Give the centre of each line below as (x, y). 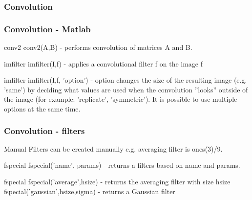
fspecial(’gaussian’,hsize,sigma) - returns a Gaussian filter (90, 191)
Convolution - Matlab (47, 29)
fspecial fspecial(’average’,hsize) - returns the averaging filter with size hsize (117, 182)
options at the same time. (42, 109)
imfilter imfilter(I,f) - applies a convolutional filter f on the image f (104, 63)
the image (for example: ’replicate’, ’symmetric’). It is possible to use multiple (121, 99)
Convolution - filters (44, 130)
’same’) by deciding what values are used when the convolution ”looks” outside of (126, 89)
